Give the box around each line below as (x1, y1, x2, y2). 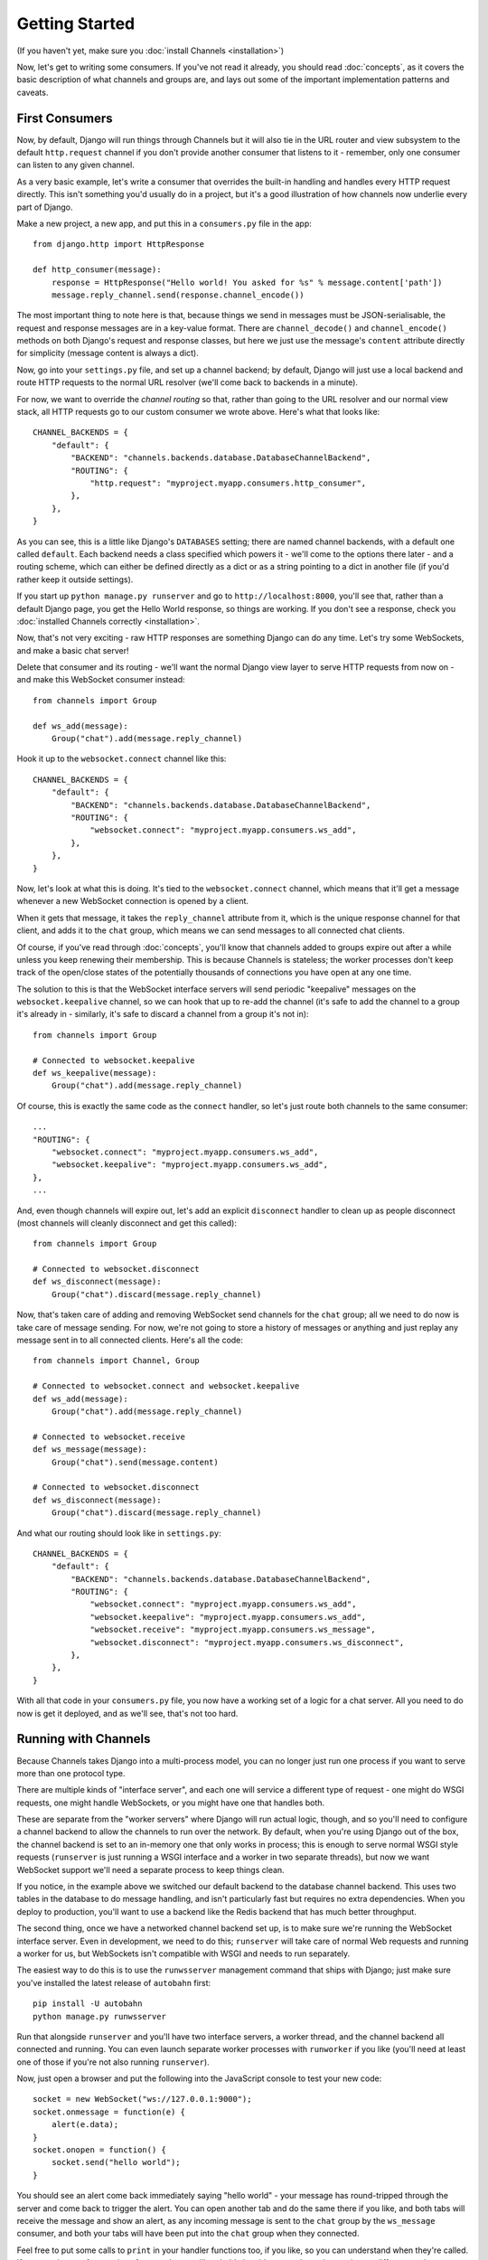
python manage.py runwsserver (33, 2011, 167, 2021)
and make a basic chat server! (16, 645, 130, 655)
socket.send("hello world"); (51, 2157, 181, 2168)
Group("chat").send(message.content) (51, 1456, 219, 1467)
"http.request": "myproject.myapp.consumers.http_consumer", (89, 478, 367, 488)
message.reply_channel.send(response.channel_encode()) (51, 289, 305, 300)
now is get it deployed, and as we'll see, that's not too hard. (16, 1708, 239, 1719)
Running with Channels (16, 1731, 151, 1747)
